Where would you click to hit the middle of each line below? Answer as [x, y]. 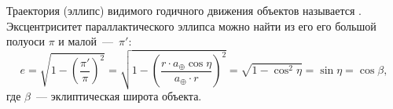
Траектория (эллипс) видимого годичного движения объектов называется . [184, 10]
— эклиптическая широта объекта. [119, 95]
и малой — [86, 41]
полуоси [26, 41]
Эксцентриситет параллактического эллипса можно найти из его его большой [191, 25]
